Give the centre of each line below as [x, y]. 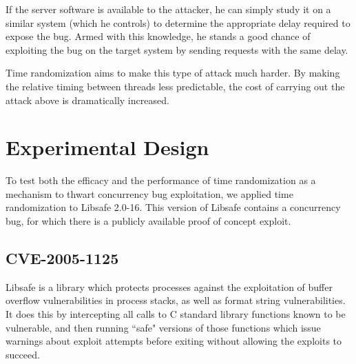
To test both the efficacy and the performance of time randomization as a [161, 180]
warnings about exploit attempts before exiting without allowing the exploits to [174, 341]
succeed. [23, 354]
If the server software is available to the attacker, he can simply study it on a [168, 9]
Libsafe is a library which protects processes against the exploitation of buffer [169, 286]
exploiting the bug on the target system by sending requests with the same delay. [177, 49]
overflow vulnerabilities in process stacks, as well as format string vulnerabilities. [176, 300]
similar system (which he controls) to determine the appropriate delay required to [178, 22]
